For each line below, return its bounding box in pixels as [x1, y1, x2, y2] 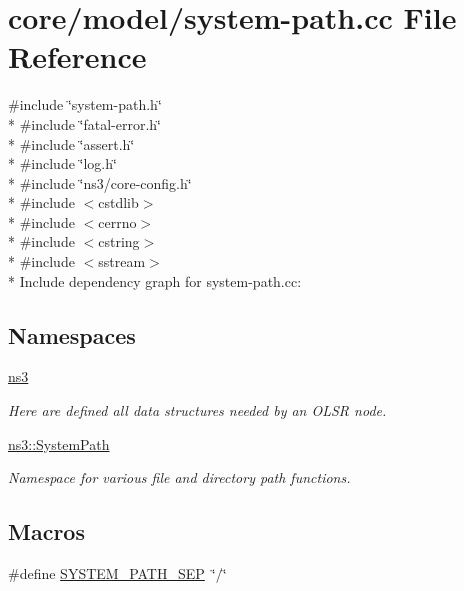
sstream [98, 251, 146, 272]
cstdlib [98, 192, 139, 213]
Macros [8, 516, 85, 547]
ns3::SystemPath [8, 433, 110, 454]
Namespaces [8, 319, 136, 350]
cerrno [98, 211, 137, 232]
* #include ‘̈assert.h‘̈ [8, 133, 135, 154]
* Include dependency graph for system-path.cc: [8, 270, 302, 291]
